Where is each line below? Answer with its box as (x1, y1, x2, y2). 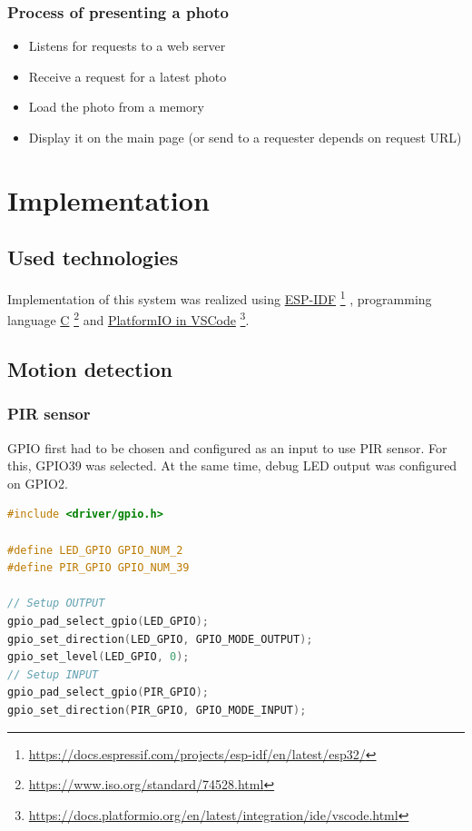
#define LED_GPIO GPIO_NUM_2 (7, 543, 183, 557)
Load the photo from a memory (28, 97, 204, 116)
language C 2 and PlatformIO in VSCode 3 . (7, 308, 250, 330)
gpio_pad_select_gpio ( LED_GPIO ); (7, 615, 209, 628)
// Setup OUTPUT (7, 597, 105, 610)
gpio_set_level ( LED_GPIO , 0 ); (7, 650, 190, 664)
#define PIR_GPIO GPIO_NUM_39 (7, 561, 190, 575)
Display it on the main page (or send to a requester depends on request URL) (28, 128, 462, 146)
